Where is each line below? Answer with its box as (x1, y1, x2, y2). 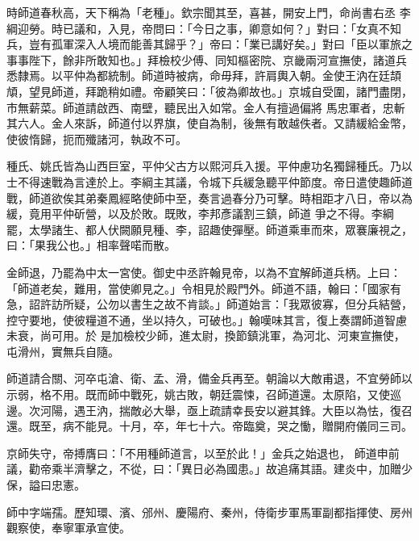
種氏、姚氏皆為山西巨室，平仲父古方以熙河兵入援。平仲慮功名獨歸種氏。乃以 (6, 157, 413, 174)
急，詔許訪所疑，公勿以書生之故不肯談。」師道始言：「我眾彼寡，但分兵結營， (6, 296, 413, 312)
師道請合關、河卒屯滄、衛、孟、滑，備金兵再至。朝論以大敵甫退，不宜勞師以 (6, 370, 413, 387)
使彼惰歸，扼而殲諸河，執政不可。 (6, 130, 187, 147)
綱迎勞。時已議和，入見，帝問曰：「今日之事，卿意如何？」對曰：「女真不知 (6, 19, 401, 36)
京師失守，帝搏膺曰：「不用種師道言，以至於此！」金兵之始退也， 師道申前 (6, 444, 400, 461)
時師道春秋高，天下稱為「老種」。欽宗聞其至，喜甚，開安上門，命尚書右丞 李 (6, 4, 411, 20)
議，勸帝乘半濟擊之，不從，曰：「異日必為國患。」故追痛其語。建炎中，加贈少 (6, 460, 413, 477)
